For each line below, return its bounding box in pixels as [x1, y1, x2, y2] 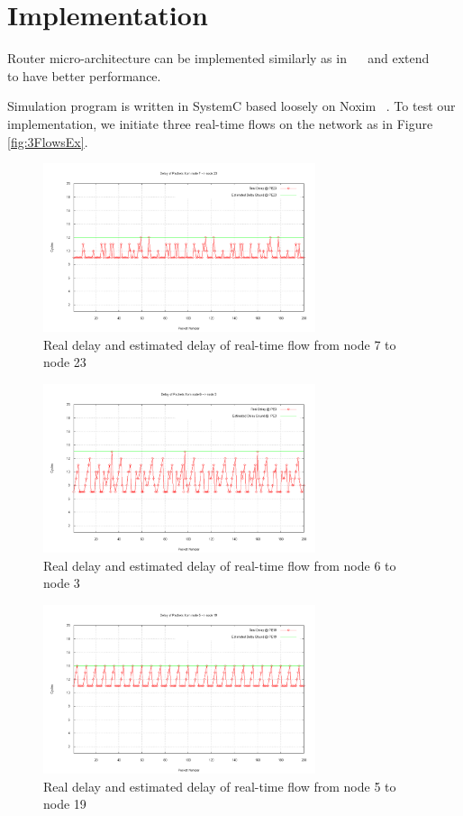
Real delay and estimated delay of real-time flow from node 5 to [43, 776, 396, 795]
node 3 [43, 573, 80, 592]
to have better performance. [7, 66, 161, 85]
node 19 [43, 794, 86, 813]
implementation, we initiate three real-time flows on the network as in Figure [7, 114, 433, 133]
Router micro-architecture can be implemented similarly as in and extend [7, 49, 430, 68]
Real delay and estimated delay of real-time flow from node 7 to [43, 335, 396, 353]
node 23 [43, 353, 86, 371]
